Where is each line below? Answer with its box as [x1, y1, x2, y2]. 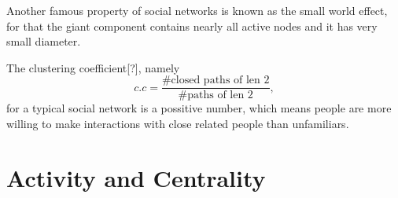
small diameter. [6, 33, 81, 49]
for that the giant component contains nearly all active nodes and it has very [6, 17, 378, 34]
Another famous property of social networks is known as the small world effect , [6, 2, 388, 18]
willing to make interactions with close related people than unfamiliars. [6, 115, 349, 132]
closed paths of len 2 [171, 75, 270, 86]
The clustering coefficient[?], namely [6, 59, 180, 75]
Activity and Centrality [6, 161, 266, 193]
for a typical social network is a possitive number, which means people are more [6, 100, 392, 116]
